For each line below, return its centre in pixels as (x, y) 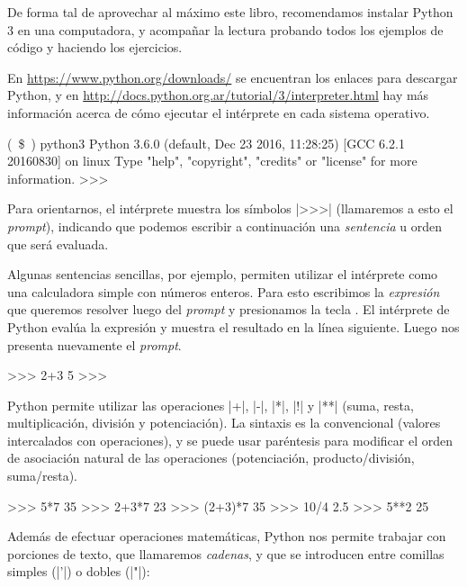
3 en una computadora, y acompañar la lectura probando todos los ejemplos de (225, 29)
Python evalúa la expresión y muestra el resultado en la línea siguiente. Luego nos (233, 326)
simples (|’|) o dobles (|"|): (79, 571)
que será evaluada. (58, 244)
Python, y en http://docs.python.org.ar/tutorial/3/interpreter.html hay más (218, 95)
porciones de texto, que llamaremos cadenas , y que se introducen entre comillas (226, 553)
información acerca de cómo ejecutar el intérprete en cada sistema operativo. (219, 112)
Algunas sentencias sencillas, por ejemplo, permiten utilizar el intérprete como (223, 274)
